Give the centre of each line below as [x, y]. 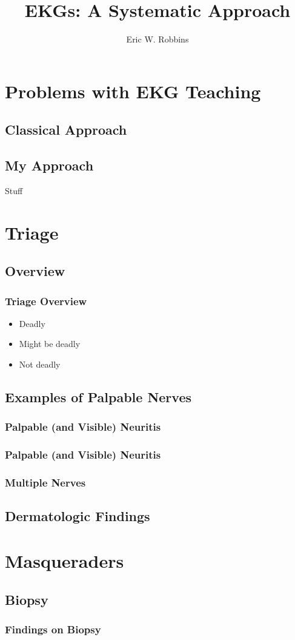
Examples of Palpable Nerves [98, 397]
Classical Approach [66, 130]
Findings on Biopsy [53, 629]
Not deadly [40, 364]
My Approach [49, 165]
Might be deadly [50, 344]
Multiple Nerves [45, 483]
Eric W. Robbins [157, 39]
